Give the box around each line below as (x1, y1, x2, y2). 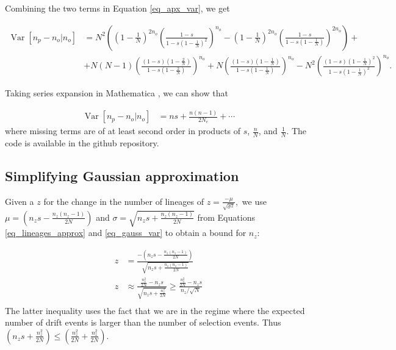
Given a (5, 195, 34, 207)
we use (242, 195, 267, 207)
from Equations (197, 210, 255, 223)
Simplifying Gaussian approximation (5, 166, 239, 185)
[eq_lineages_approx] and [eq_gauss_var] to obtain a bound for (5, 226, 247, 239)
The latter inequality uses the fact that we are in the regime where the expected (5, 304, 305, 316)
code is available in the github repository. (5, 137, 159, 149)
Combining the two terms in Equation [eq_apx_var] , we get (5, 2, 230, 14)
